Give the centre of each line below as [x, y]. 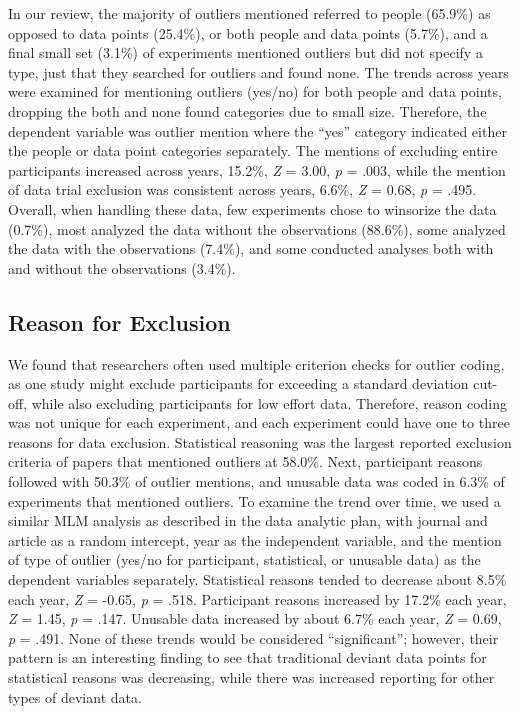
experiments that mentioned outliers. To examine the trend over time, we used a [254, 500]
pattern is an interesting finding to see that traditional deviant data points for [247, 657]
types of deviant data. [75, 696]
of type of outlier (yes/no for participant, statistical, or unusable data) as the [244, 559]
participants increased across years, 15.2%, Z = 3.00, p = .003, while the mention [257, 169]
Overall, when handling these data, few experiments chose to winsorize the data [252, 208]
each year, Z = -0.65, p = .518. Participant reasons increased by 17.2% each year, [257, 598]
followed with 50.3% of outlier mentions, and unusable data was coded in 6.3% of [256, 481]
